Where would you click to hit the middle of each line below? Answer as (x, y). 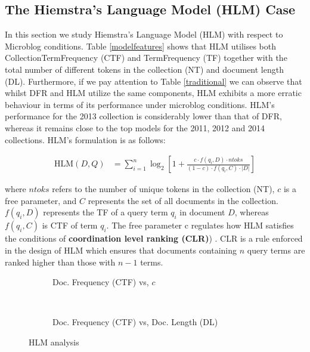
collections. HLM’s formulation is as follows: (85, 139)
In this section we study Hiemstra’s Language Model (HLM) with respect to (144, 34)
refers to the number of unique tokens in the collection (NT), (163, 189)
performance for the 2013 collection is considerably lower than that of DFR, (143, 116)
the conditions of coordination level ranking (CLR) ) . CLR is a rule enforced (154, 238)
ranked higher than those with (60, 262)
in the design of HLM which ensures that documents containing (121, 250)
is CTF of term (70, 225)
